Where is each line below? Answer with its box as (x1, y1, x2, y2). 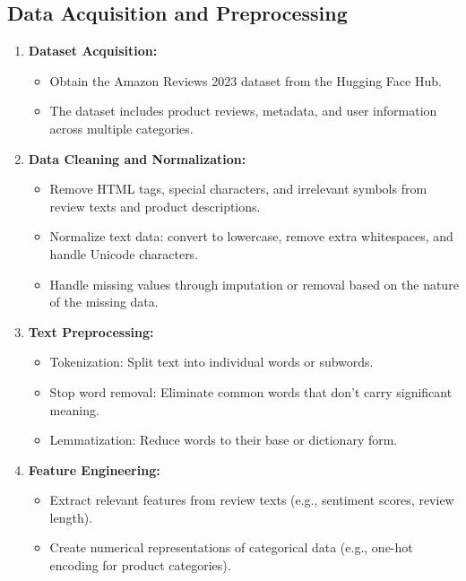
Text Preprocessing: (28, 322, 154, 341)
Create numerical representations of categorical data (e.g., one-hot (49, 538, 413, 557)
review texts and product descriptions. (49, 196, 261, 215)
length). (49, 507, 93, 526)
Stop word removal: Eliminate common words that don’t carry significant (49, 382, 453, 401)
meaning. (49, 400, 99, 419)
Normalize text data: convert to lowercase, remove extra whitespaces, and (49, 227, 453, 246)
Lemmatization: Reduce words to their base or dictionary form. (49, 430, 398, 449)
